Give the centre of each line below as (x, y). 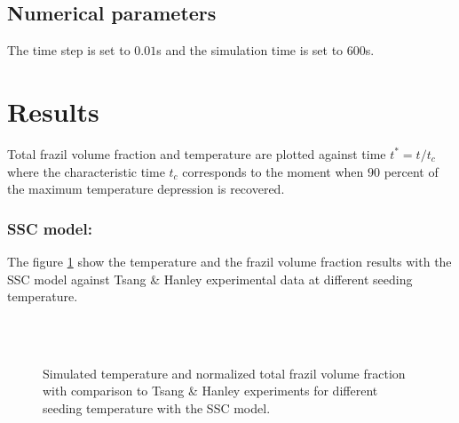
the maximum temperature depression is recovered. (146, 189)
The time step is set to (69, 50)
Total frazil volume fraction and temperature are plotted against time (197, 153)
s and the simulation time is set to (250, 50)
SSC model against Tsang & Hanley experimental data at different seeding (210, 279)
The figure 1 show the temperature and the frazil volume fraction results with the (229, 261)
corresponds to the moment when (273, 171)
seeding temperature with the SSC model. (157, 408)
